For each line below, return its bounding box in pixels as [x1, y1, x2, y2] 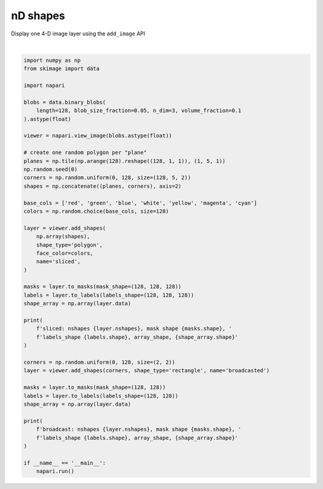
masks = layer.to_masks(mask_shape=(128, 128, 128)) [23, 283, 182, 290]
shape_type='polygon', [36, 242, 103, 248]
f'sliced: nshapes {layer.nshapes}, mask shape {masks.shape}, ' [36, 325, 232, 332]
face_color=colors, [36, 249, 94, 256]
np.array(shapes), [36, 233, 90, 240]
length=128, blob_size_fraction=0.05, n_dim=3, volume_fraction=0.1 [36, 107, 242, 114]
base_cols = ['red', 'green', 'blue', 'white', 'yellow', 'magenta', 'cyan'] [23, 200, 257, 206]
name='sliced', [36, 258, 81, 265]
